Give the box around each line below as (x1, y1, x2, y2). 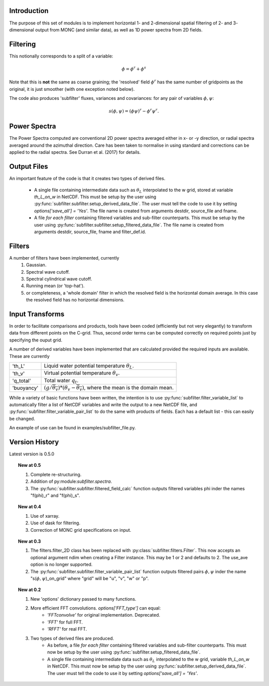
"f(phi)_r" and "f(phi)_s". (30, 492, 80, 498)
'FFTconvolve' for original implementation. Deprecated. (47, 612, 160, 618)
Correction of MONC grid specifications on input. (30, 527, 132, 533)
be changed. (9, 415, 35, 421)
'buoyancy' (12, 384, 39, 391)
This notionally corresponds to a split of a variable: (9, 53, 114, 59)
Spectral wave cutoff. (26, 269, 70, 275)
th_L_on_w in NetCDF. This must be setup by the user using (34, 194, 156, 200)
